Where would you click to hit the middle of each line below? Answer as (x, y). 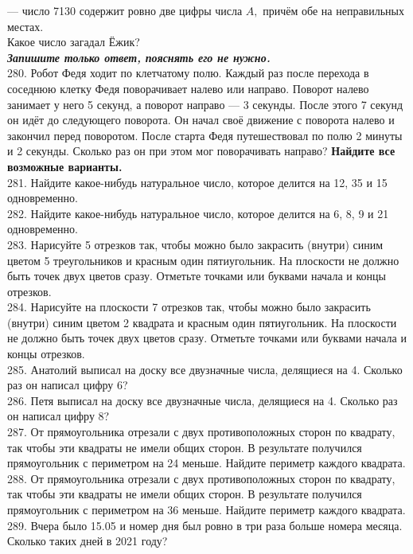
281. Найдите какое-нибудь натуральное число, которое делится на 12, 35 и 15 (197, 182)
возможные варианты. (65, 166)
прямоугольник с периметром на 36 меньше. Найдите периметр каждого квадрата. (206, 509)
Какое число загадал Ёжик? (74, 42)
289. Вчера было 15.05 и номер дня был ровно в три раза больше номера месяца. (205, 525)
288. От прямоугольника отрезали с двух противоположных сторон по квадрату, (201, 478)
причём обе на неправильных (333, 10)
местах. (25, 26)
